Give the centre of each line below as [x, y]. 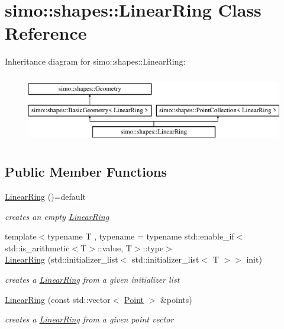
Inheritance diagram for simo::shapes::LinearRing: [95, 61]
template [21, 236]
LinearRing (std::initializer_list [62, 259]
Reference [46, 33]
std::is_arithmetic [37, 247]
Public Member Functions [86, 172]
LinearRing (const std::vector [58, 299]
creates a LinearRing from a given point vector [89, 319]
